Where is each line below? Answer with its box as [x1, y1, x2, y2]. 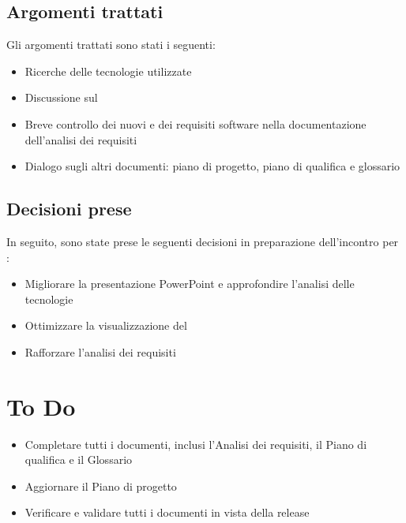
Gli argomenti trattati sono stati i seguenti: [6, 36, 216, 53]
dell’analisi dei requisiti [24, 131, 137, 148]
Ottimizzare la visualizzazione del [24, 317, 187, 334]
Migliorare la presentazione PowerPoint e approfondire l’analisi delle [24, 275, 355, 292]
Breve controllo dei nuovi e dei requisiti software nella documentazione [24, 115, 367, 132]
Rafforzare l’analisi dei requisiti [24, 343, 176, 360]
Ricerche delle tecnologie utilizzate [24, 62, 192, 79]
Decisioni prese [6, 196, 132, 221]
